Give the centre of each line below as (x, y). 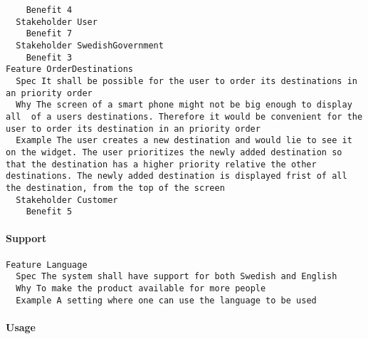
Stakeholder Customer (67, 200)
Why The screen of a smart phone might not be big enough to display (184, 105)
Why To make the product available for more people (141, 288)
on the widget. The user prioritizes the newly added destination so (174, 152)
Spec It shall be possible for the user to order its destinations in (186, 81)
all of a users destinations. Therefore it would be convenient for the (184, 116)
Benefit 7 (49, 34)
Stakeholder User (57, 22)
